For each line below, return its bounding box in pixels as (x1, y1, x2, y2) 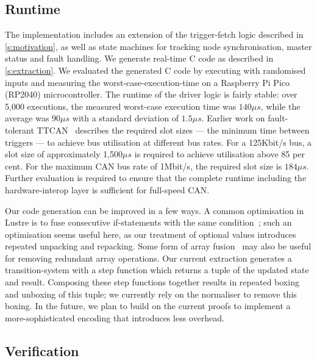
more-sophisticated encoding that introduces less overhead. (5, 311, 224, 324)
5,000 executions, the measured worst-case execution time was (5, 99, 237, 112)
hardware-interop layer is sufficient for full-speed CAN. (5, 183, 210, 196)
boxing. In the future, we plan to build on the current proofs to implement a (5, 299, 291, 312)
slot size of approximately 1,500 (5, 148, 123, 160)
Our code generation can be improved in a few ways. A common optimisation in (5, 204, 304, 216)
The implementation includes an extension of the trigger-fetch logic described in (5, 28, 304, 41)
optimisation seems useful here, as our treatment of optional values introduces (5, 227, 296, 240)
